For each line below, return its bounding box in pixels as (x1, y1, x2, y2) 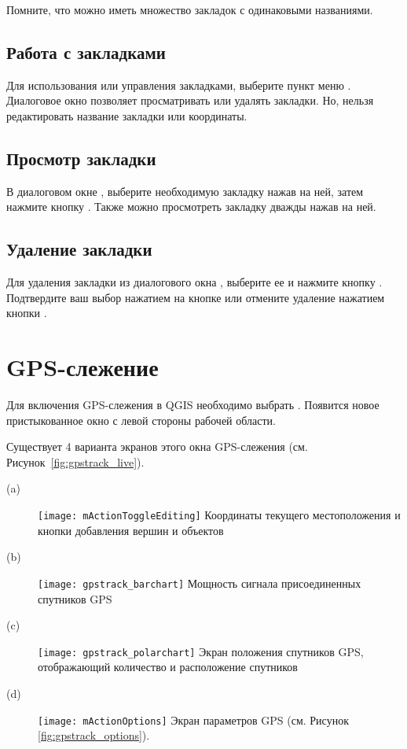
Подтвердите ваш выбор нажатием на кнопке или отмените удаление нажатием (6, 289, 385, 305)
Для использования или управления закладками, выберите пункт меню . (6, 76, 351, 93)
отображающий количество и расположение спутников (38, 659, 298, 675)
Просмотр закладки (6, 146, 156, 170)
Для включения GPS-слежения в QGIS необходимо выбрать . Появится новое (6, 397, 379, 413)
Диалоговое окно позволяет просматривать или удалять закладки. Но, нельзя (6, 92, 374, 109)
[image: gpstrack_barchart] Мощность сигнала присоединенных (38, 574, 361, 591)
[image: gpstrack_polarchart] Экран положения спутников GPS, (38, 643, 364, 659)
